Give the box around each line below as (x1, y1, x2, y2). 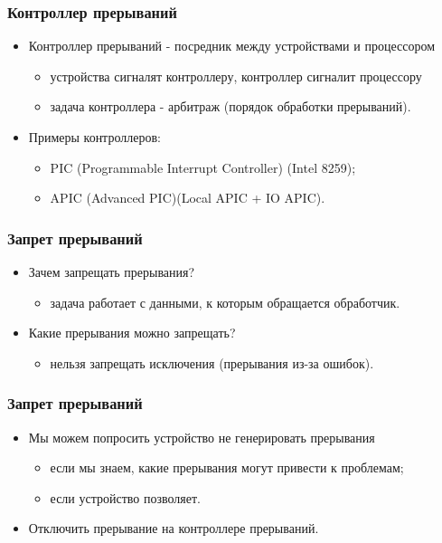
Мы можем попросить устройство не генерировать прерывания (28, 427, 375, 446)
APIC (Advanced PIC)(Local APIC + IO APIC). (50, 188, 325, 207)
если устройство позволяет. (50, 488, 202, 507)
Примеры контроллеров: (28, 128, 161, 146)
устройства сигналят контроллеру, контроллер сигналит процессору (50, 66, 422, 85)
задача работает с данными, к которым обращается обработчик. (50, 292, 400, 311)
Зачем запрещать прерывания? (28, 262, 195, 281)
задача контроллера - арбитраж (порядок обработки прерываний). (50, 97, 411, 116)
